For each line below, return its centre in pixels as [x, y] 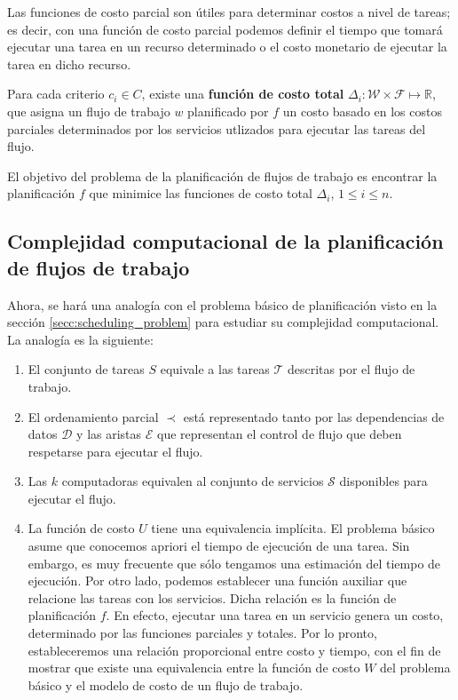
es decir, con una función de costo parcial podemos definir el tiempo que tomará [225, 29]
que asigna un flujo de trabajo [89, 111]
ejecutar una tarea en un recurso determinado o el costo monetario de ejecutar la [227, 47]
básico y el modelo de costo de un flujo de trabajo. [166, 684]
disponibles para [383, 481]
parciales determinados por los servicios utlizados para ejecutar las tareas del [217, 128]
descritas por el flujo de [351, 369]
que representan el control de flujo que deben [279, 434]
